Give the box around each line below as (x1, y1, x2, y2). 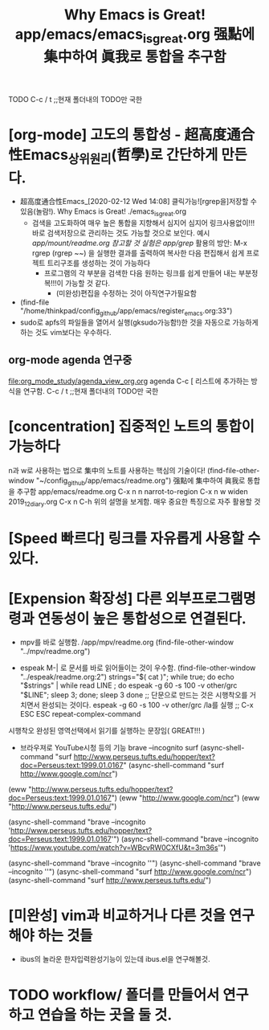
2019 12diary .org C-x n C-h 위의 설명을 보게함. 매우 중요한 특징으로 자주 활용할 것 (8, 497, 261, 509)
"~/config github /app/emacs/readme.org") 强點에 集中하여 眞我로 (35, 476, 246, 487)
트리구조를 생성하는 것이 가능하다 (47, 259, 151, 268)
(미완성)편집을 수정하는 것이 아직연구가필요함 (55, 288, 197, 298)
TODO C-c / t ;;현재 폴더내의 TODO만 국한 (8, 94, 143, 104)
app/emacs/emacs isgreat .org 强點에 (14, 26, 255, 46)
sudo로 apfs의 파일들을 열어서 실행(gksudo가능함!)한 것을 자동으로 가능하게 (19, 317, 259, 327)
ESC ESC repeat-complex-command (19, 709, 141, 719)
